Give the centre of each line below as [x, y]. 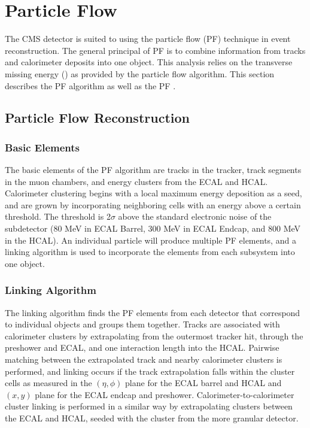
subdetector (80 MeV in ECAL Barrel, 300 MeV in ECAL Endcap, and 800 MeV [153, 228]
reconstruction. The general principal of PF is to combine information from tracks [155, 50]
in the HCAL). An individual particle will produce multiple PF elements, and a [151, 240]
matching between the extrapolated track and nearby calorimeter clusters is [144, 359]
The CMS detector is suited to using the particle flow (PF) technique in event [148, 39]
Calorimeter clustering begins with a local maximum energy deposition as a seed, [154, 193]
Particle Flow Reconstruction [97, 118]
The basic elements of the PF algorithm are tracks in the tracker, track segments [153, 170]
